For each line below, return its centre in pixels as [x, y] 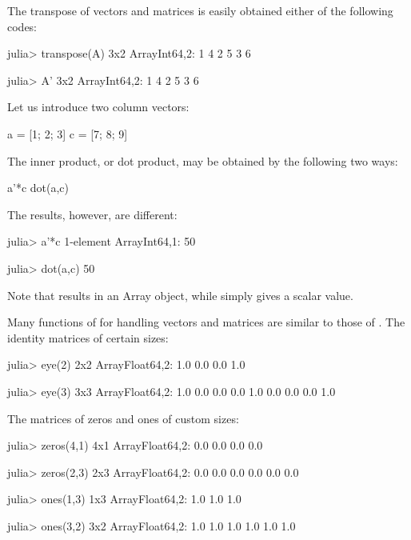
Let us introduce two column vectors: [98, 107]
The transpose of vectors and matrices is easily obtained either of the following [200, 10]
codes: [22, 26]
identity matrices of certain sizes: [88, 337]
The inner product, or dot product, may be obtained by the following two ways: [203, 160]
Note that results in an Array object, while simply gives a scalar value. [180, 295]
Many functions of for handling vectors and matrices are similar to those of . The [206, 322]
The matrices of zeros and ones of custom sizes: [123, 418]
